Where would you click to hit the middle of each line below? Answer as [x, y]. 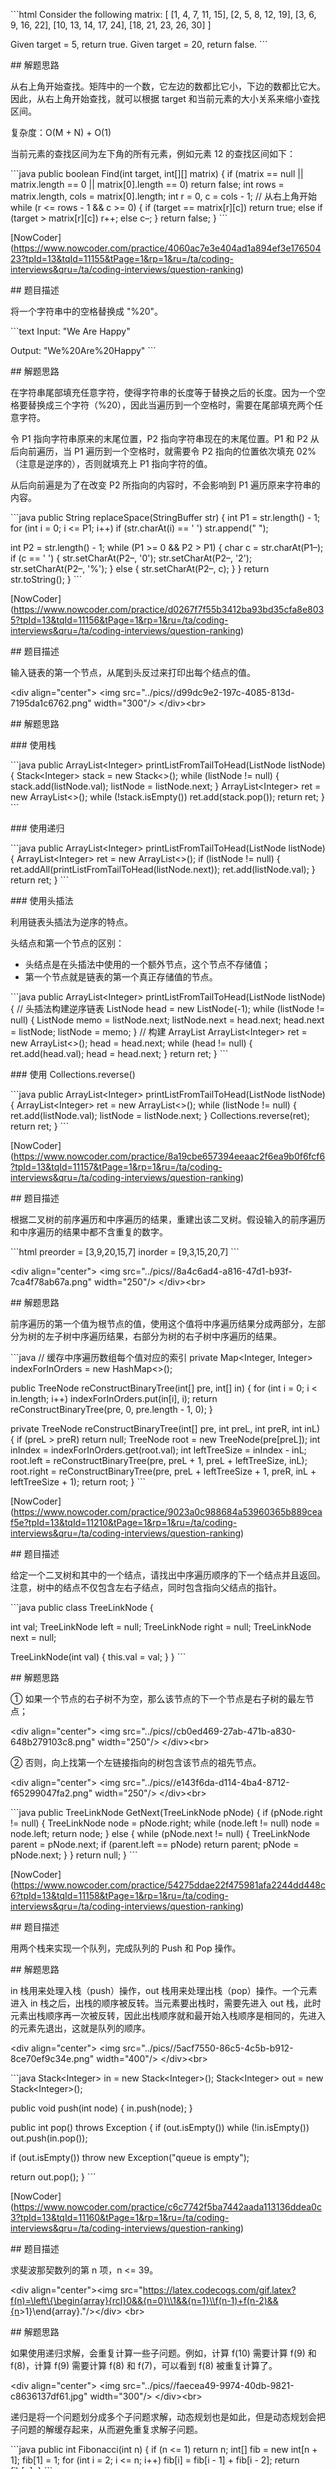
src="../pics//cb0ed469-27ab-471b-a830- [209, 1731]
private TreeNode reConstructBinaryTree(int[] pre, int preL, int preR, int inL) [165, 1428]
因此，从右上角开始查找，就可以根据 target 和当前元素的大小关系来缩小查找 [165, 98]
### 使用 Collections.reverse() [73, 1074]
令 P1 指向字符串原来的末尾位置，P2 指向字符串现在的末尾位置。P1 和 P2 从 [165, 438]
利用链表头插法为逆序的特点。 [71, 922]
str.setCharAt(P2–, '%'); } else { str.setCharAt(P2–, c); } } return [140, 568]
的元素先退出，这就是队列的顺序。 [80, 2028]
